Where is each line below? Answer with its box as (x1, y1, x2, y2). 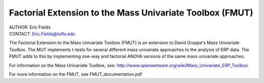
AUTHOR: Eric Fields (9, 24, 51, 30)
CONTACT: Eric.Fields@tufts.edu (9, 31, 75, 36)
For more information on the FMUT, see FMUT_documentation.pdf (9, 71, 142, 77)
